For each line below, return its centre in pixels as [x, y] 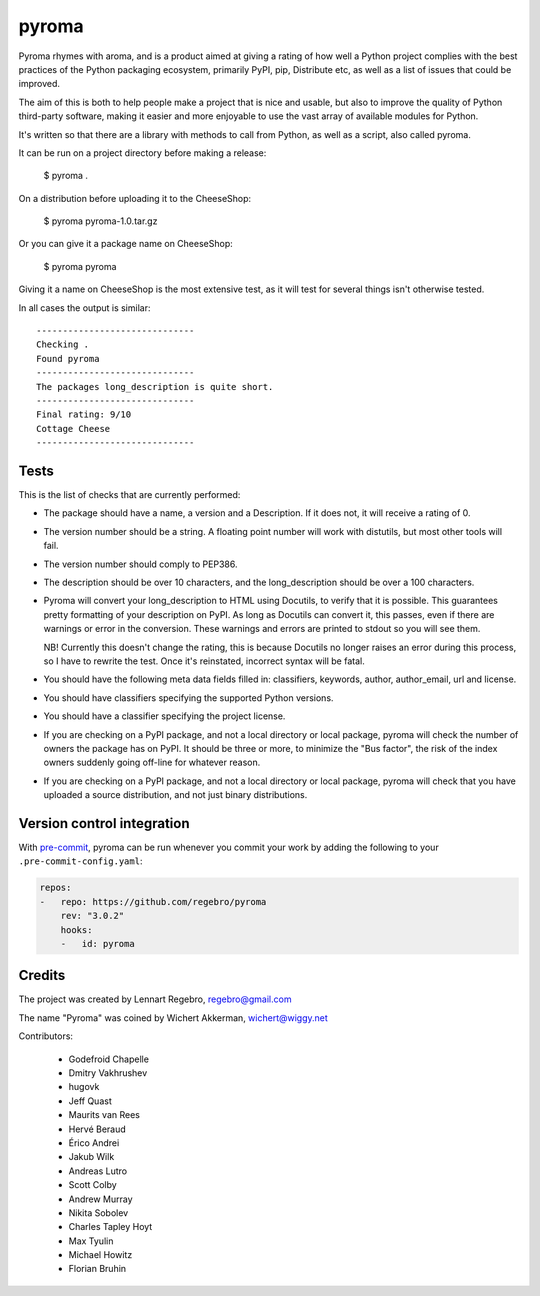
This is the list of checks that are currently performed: [129, 495]
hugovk [84, 1087]
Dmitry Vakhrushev [108, 1072]
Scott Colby [92, 1185]
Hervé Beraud [97, 1129]
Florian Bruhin [97, 1269]
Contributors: [46, 1036]
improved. [39, 84]
